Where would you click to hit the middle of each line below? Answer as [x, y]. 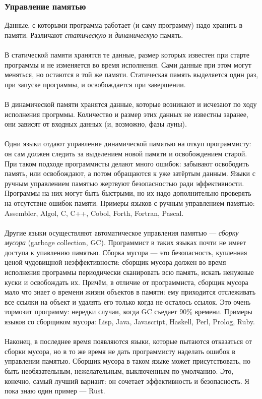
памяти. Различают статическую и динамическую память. [94, 35]
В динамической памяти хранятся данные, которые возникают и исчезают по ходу [131, 104]
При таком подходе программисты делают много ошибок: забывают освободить [127, 163]
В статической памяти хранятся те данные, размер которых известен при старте [127, 54]
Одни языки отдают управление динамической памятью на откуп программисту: [128, 144]
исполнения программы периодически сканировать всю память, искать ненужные [129, 272]
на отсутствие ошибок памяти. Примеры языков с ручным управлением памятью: [130, 203]
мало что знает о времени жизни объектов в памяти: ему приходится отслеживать [130, 292]
